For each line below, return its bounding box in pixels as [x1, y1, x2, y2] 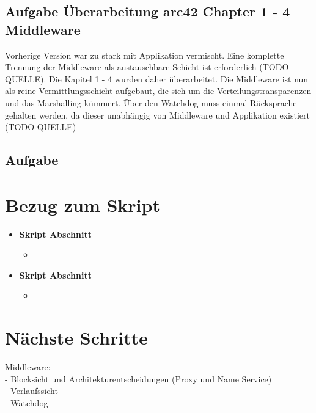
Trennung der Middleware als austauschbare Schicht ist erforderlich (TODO [5, 60, 289, 73]
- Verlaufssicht [5, 384, 58, 397]
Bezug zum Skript [5, 192, 160, 217]
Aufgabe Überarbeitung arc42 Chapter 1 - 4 [5, 2, 290, 21]
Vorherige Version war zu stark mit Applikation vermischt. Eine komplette [5, 48, 284, 61]
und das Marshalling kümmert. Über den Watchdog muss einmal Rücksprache [5, 96, 297, 109]
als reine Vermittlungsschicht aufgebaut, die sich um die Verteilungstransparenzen [5, 84, 312, 97]
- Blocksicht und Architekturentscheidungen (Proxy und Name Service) [5, 372, 272, 385]
